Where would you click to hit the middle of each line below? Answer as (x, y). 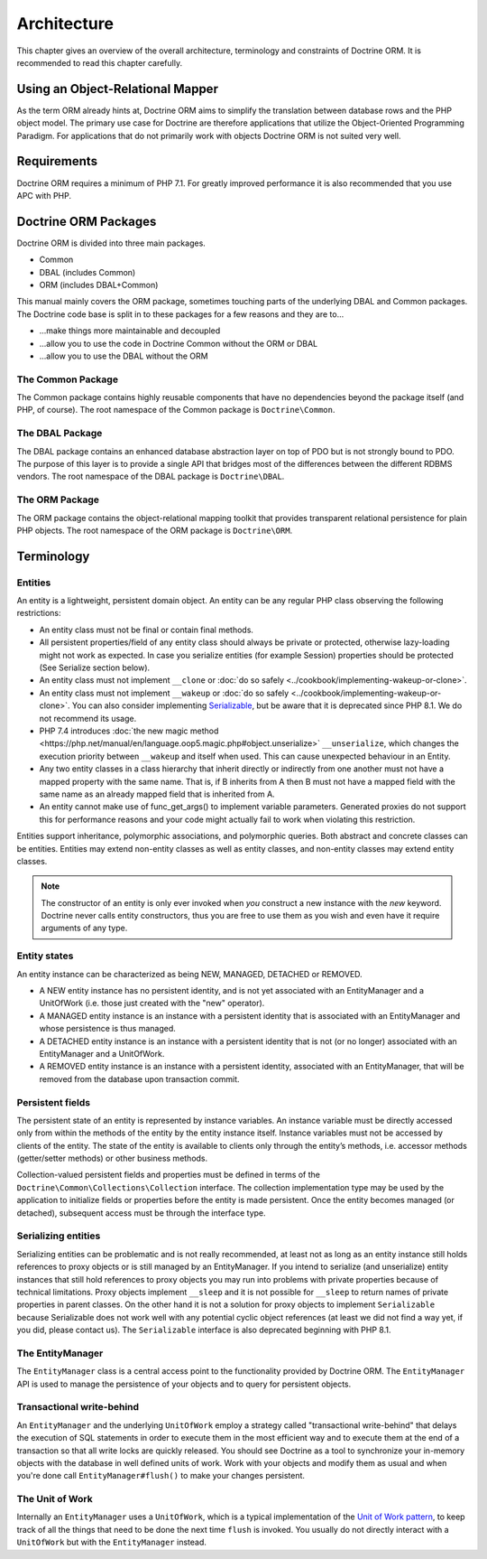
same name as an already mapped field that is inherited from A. (157, 794)
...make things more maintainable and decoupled (130, 331)
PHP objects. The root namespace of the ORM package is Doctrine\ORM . (155, 530)
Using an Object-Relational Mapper (117, 89)
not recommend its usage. (88, 718)
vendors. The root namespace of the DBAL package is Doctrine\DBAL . (151, 476)
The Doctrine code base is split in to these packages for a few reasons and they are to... (180, 314)
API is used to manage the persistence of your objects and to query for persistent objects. (184, 1384)
